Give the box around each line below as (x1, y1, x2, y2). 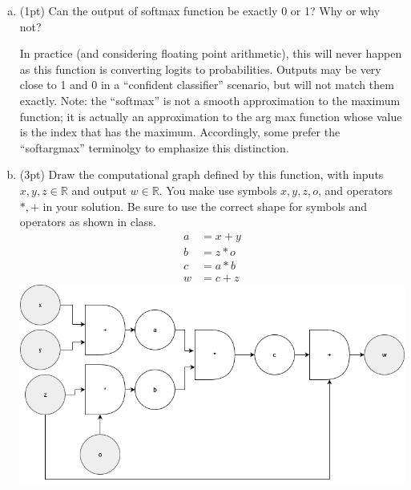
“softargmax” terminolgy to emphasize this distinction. (19, 139, 289, 156)
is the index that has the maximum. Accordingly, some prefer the (19, 124, 340, 140)
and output (71, 181, 127, 198)
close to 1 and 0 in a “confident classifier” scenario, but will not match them (19, 76, 394, 93)
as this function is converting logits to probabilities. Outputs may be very (19, 60, 381, 77)
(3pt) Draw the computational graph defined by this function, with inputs (19, 166, 384, 183)
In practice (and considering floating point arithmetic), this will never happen (19, 45, 402, 62)
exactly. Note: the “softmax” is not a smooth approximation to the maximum (19, 91, 401, 108)
